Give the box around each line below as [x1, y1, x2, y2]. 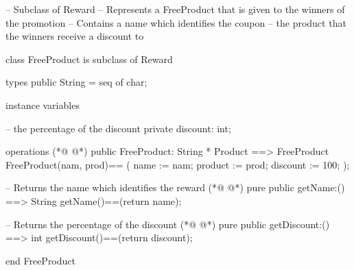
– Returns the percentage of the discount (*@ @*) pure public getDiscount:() [5, 217, 330, 231]
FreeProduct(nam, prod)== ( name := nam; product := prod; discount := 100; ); [5, 157, 350, 171]
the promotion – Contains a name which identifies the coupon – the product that [5, 15, 346, 29]
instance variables [5, 97, 80, 112]
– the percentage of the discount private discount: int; [5, 121, 231, 135]
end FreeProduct [5, 253, 75, 267]
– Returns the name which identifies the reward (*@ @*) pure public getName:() [5, 180, 345, 195]
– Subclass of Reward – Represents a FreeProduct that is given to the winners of [5, 2, 345, 16]
